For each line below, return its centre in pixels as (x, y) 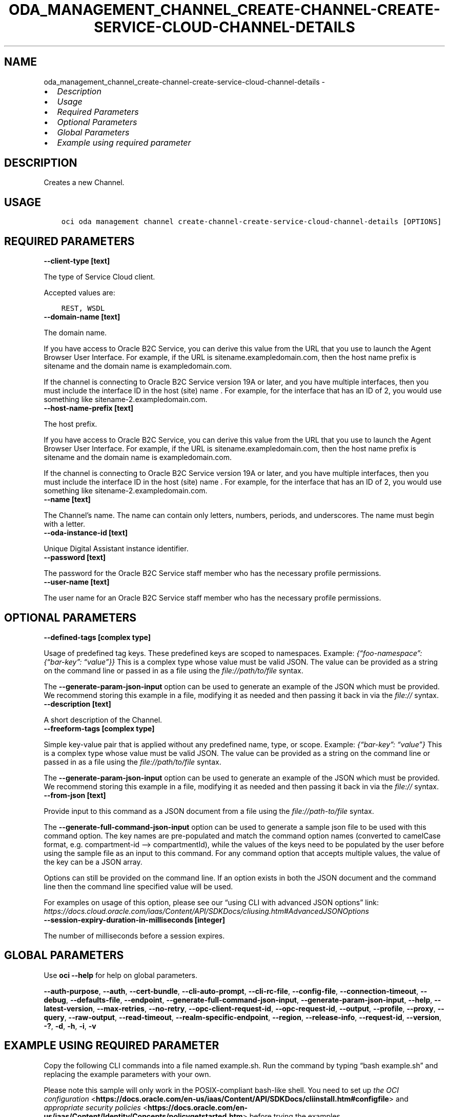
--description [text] (77, 704)
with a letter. (64, 524)
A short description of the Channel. (103, 720)
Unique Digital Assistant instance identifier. (116, 549)
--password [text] (75, 557)
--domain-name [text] (82, 317)
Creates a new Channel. (84, 183)
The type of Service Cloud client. (99, 277)
